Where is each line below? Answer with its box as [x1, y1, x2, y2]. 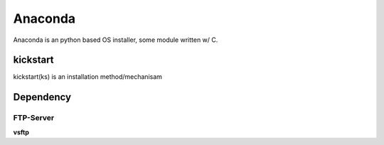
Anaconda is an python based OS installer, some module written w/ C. [13, 36, 218, 44]
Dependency [13, 91, 71, 103]
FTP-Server [13, 113, 55, 123]
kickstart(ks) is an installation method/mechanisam [13, 72, 163, 81]
